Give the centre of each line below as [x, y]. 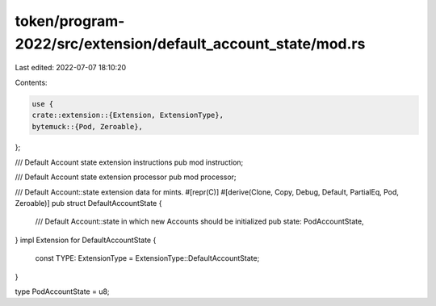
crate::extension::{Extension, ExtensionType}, [128, 115]
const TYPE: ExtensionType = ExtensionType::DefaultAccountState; [147, 258]
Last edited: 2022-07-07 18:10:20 [71, 68]
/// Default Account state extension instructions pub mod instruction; [129, 162]
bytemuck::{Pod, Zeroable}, [87, 126]
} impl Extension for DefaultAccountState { [86, 240]
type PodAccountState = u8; [62, 291]
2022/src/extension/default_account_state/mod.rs [190, 44]
